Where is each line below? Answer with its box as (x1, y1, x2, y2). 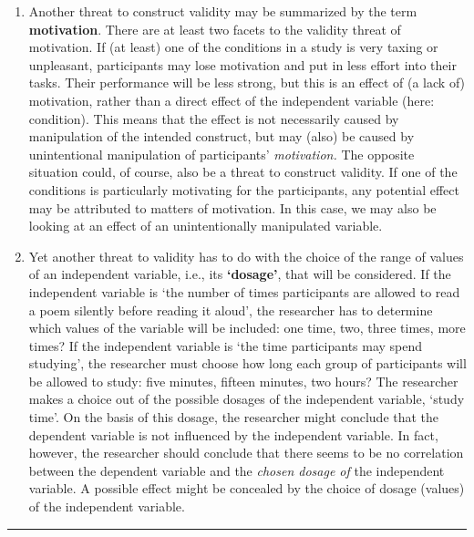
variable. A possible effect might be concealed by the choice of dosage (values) (28, 479, 465, 498)
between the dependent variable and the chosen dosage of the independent (28, 460, 445, 480)
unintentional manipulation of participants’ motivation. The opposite (28, 144, 415, 163)
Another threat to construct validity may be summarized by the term (28, 2, 417, 20)
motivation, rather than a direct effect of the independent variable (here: (28, 90, 435, 109)
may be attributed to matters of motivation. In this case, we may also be (28, 198, 437, 217)
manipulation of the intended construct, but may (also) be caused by (28, 127, 415, 146)
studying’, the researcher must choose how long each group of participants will (28, 354, 467, 373)
